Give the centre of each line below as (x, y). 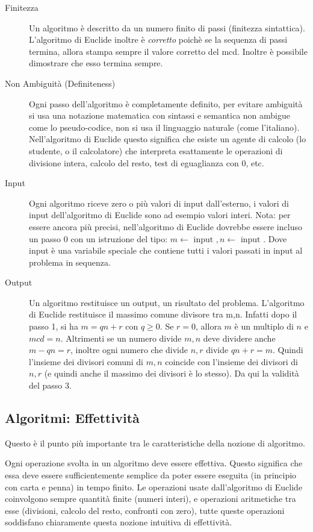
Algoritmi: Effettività (72, 418)
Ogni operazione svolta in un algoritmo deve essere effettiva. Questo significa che (154, 463)
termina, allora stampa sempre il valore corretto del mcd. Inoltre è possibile (168, 51)
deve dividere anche (239, 338)
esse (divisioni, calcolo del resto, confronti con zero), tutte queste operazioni (145, 510)
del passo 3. (50, 385)
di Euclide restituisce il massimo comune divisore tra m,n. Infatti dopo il (163, 314)
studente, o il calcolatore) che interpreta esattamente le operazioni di (156, 150)
